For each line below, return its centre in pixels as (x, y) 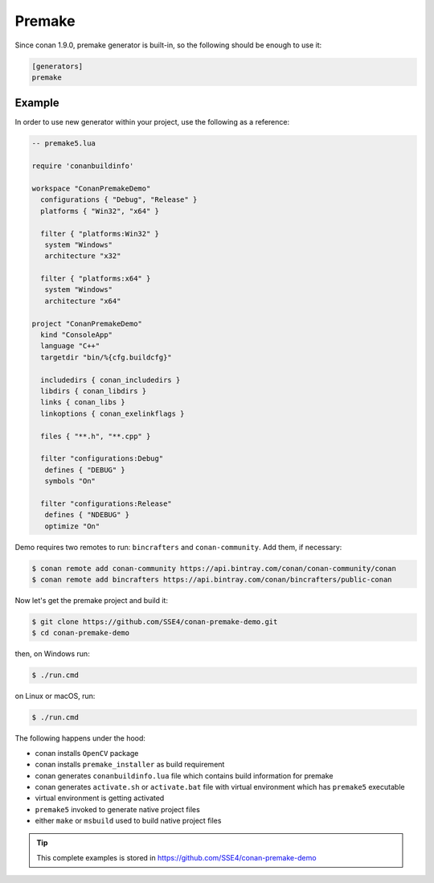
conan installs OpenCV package (87, 753)
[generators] (57, 66)
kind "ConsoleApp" (76, 335)
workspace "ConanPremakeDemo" (91, 188)
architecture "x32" (83, 256)
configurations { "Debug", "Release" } (119, 200)
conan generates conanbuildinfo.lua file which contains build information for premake (184, 775)
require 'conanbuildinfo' (83, 166)
